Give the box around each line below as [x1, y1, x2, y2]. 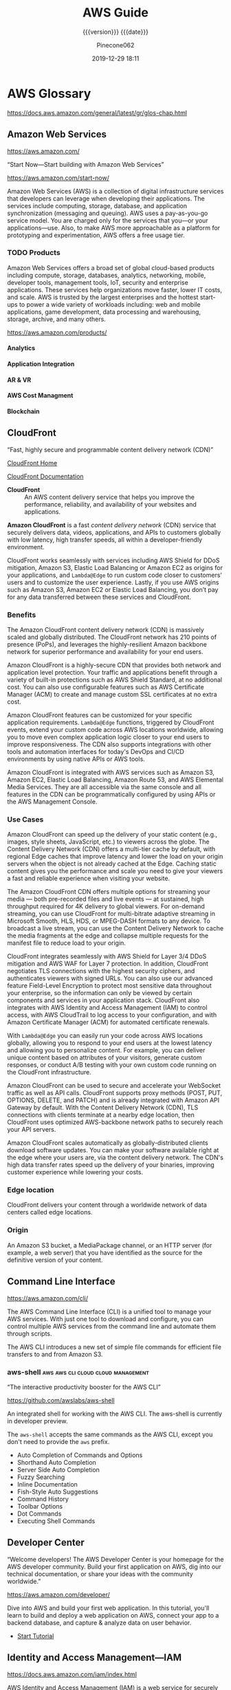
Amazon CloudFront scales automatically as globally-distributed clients [7, 1139, 208, 1147]
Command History [16, 1494, 69, 1503]
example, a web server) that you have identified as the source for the [7, 1248, 203, 1256]
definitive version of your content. [7, 1256, 103, 1264]
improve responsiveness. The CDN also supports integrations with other [7, 740, 212, 749]
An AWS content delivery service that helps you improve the [24, 493, 195, 501]
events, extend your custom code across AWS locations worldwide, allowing [7, 725, 223, 733]
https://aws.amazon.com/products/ [7, 328, 107, 336]
